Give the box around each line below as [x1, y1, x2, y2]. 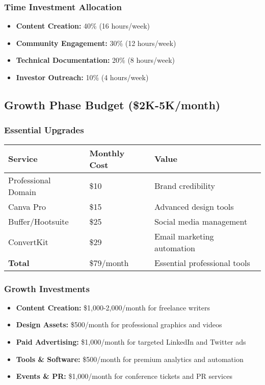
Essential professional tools [154, 256, 250, 269]
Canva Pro [8, 200, 46, 212]
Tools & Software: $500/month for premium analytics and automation [16, 353, 244, 364]
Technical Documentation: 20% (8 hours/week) [16, 55, 175, 65]
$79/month [89, 256, 129, 269]
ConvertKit [8, 236, 48, 248]
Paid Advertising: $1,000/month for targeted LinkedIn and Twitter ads [16, 336, 246, 347]
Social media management [154, 215, 248, 227]
